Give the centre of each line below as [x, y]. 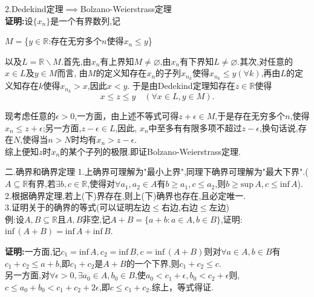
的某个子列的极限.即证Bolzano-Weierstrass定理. [150, 151]
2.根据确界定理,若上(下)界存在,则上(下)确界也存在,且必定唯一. [126, 195]
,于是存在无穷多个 [250, 116]
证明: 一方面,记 [33, 251]
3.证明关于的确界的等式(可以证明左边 [78, 207]
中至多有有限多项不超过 [195, 127]
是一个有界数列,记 [86, 20]
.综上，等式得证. [181, 286]
